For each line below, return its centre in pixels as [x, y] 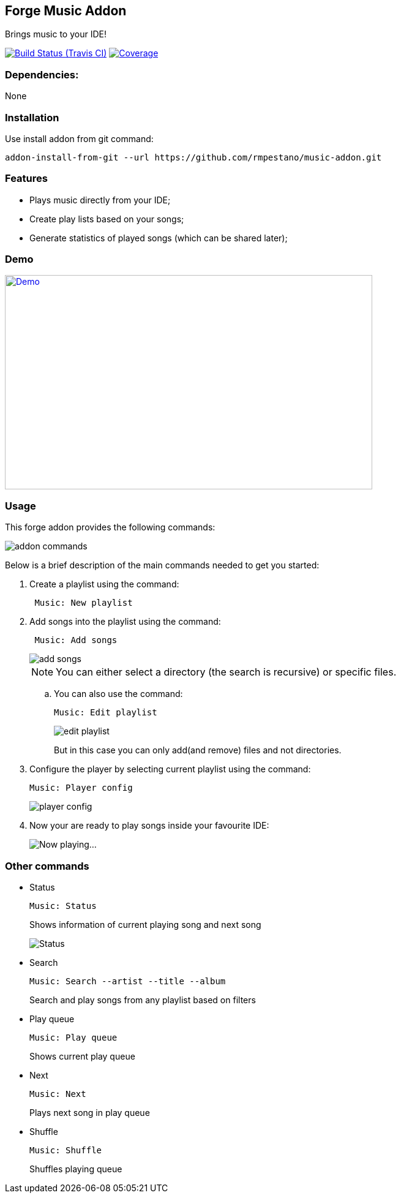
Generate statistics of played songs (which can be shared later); [159, 238]
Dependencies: [42, 74]
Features [26, 179]
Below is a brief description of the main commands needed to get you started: [162, 565]
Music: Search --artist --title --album [128, 981]
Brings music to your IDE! [56, 34]
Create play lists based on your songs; [107, 219]
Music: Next [58, 1094]
